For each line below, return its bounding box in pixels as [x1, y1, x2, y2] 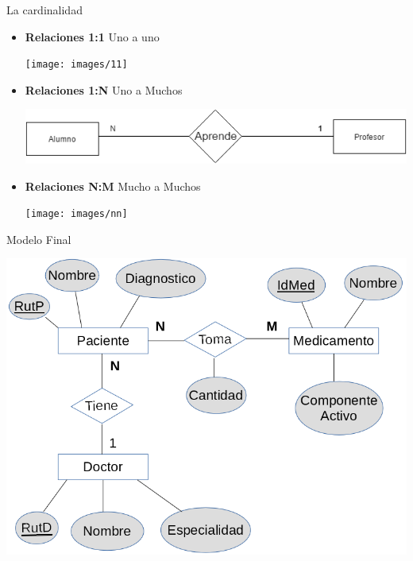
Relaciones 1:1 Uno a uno [25, 28, 160, 44]
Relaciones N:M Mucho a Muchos [25, 177, 201, 194]
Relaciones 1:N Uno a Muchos [25, 81, 183, 98]
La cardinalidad [6, 2, 83, 17]
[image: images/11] [25, 59, 128, 71]
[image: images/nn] [25, 208, 128, 220]
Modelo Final [6, 230, 71, 247]
